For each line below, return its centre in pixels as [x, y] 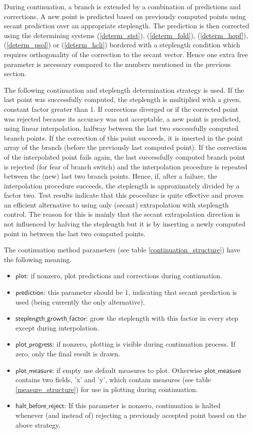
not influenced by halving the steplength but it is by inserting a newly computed [125, 224]
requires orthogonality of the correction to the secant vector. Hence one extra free [126, 54]
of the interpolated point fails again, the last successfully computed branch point [125, 156]
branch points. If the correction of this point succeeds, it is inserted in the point [124, 137]
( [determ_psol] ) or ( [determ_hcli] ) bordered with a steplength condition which [122, 45]
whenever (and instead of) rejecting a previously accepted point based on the [131, 415]
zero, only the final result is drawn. [68, 353]
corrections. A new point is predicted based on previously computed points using [125, 16]
